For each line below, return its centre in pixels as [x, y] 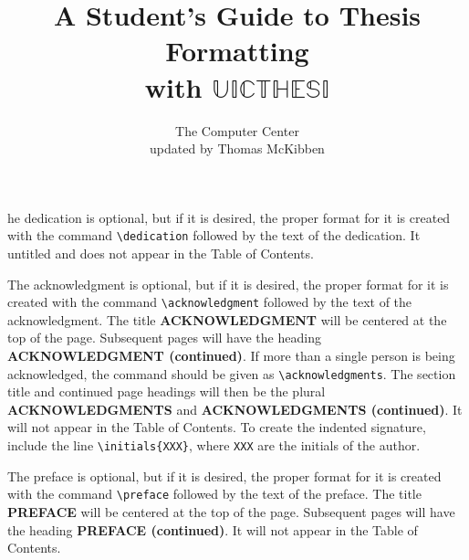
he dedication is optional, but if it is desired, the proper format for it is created [229, 217]
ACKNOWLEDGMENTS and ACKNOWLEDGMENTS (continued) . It [235, 409]
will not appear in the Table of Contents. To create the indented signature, [217, 427]
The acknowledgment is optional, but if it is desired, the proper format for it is [228, 284]
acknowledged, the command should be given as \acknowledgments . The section [232, 373]
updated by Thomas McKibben [237, 148]
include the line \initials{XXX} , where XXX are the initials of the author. [214, 445]
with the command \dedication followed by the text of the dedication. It [214, 235]
